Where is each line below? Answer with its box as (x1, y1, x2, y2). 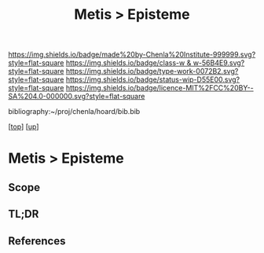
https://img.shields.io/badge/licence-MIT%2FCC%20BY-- (65, 83, 254, 93)
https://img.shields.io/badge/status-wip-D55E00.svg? (65, 75, 240, 84)
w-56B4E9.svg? (192, 58, 245, 68)
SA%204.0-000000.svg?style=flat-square (8, 92, 145, 101)
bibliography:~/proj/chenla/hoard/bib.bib (8, 107, 141, 116)
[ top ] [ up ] (8, 122, 39, 131)
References (8, 234, 66, 247)
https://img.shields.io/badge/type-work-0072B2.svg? (65, 67, 239, 76)
